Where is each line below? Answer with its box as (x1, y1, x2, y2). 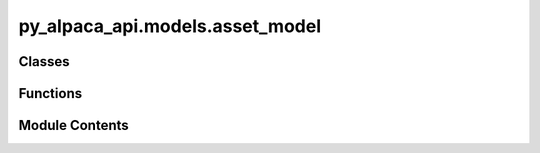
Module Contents (18, 117, 129, 134)
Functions (18, 85, 83, 102)
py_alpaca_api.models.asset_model (18, 15, 322, 37)
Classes (18, 53, 70, 70)
